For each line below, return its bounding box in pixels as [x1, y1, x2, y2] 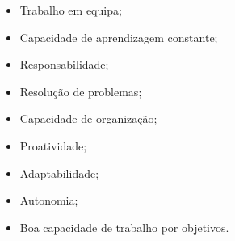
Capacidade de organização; [19, 110, 157, 127]
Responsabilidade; [19, 56, 109, 73]
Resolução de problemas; [19, 82, 142, 99]
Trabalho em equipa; [19, 2, 122, 18]
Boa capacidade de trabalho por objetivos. [19, 218, 229, 235]
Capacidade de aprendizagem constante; [19, 28, 218, 45]
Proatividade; [19, 137, 87, 154]
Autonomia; [19, 192, 78, 209]
